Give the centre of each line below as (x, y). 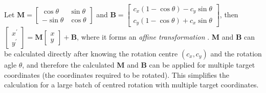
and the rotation (236, 53)
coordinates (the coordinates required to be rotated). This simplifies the (117, 74)
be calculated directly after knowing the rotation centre (91, 53)
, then (229, 14)
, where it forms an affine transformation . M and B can (166, 36)
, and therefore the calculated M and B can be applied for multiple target (139, 64)
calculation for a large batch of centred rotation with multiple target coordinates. (131, 85)
